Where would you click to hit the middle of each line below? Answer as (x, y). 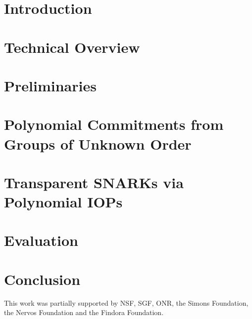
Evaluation (41, 240)
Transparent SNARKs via (94, 182)
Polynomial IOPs (63, 202)
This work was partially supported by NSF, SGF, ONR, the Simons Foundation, (126, 302)
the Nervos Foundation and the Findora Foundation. (84, 312)
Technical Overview (72, 47)
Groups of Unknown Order (98, 143)
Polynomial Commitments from (114, 124)
